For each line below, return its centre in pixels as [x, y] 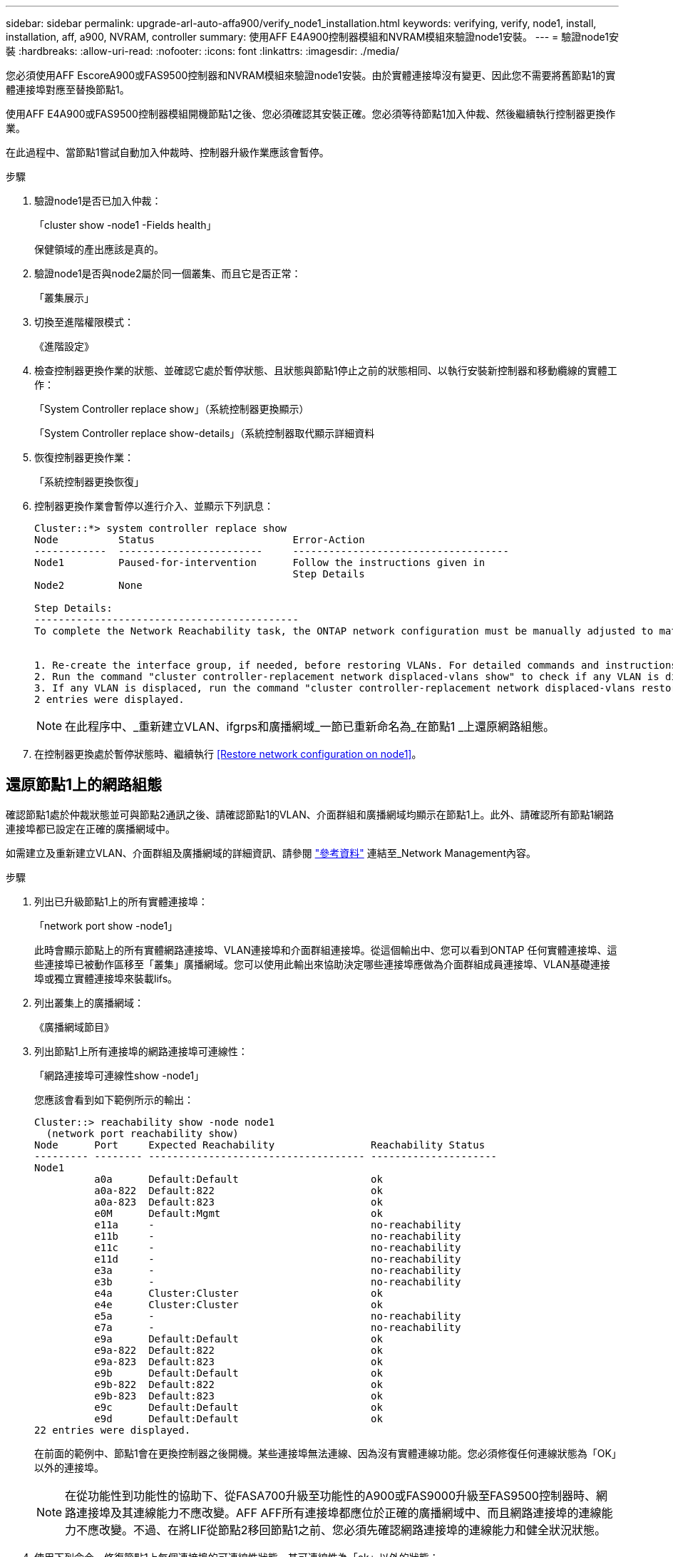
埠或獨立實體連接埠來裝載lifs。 [106, 978]
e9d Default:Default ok [238, 1418]
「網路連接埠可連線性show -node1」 [119, 1075]
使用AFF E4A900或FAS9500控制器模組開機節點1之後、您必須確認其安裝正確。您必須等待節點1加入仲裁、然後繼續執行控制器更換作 [311, 114]
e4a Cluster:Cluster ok [238, 1293]
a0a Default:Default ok [238, 1179]
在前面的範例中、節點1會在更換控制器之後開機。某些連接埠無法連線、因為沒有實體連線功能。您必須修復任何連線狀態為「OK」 [325, 1453]
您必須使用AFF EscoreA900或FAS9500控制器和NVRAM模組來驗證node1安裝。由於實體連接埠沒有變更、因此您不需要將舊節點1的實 [311, 75]
